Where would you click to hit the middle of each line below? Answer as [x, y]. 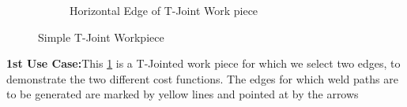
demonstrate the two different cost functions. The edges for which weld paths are [202, 78]
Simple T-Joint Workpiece [101, 37]
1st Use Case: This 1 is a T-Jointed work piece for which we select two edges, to [203, 63]
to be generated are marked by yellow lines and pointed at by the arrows [183, 94]
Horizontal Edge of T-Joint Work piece [164, 10]
